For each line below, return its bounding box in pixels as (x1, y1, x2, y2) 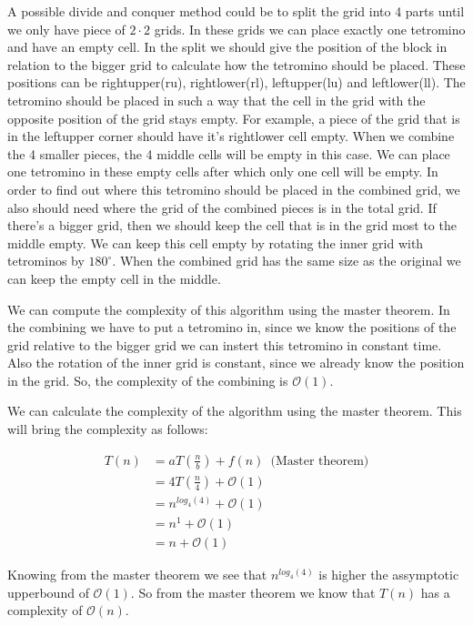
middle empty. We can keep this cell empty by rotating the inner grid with (7, 233, 424, 252)
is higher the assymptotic (318, 565, 459, 584)
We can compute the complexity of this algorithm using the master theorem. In (7, 299, 450, 318)
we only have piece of (7, 19, 126, 38)
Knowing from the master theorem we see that (7, 565, 267, 584)
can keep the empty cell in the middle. (7, 268, 221, 288)
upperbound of (7, 582, 89, 601)
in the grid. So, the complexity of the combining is (7, 370, 288, 389)
